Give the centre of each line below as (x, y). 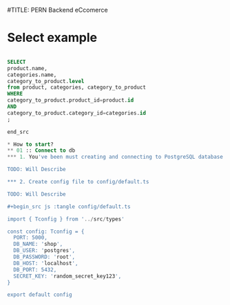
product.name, (28, 68)
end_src (18, 132)
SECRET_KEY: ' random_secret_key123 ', (67, 276)
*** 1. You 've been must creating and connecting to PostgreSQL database (115, 157)
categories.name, (32, 75)
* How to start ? (30, 144)
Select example (52, 38)
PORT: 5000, (31, 238)
